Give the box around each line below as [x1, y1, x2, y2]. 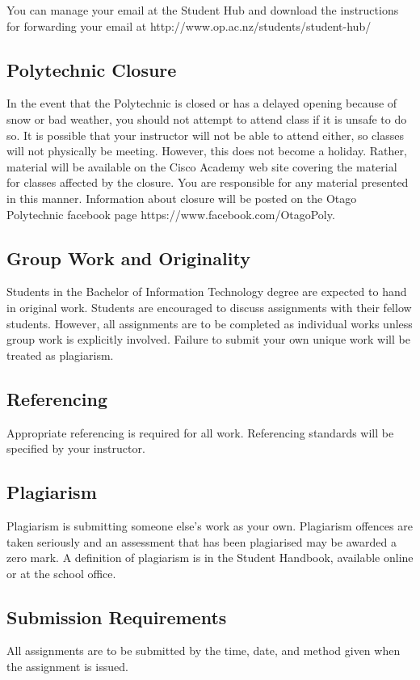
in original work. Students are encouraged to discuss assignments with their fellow [6, 298, 412, 315]
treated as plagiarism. [6, 346, 114, 363]
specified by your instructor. [6, 440, 145, 457]
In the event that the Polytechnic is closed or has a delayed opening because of [6, 95, 397, 112]
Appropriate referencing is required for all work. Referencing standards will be [6, 424, 394, 441]
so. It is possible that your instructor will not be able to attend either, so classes [6, 126, 404, 143]
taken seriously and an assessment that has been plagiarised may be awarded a [6, 533, 397, 550]
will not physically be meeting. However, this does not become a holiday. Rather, [6, 142, 407, 159]
